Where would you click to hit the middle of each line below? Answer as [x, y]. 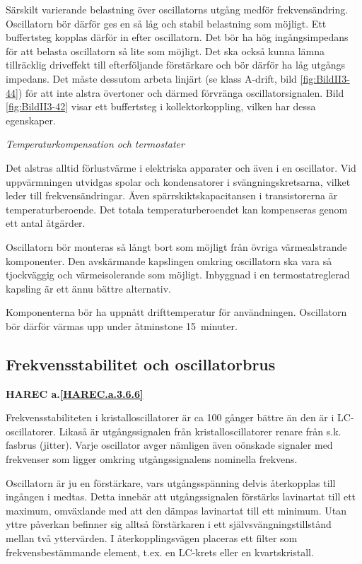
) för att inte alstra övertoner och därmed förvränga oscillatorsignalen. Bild [181, 92]
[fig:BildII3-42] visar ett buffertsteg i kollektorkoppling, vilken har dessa [161, 106]
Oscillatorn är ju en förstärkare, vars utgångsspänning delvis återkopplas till [171, 482]
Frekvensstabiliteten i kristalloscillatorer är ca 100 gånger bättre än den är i [170, 417]
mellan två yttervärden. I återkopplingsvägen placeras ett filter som [152, 538]
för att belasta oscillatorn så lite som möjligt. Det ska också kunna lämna [165, 51]
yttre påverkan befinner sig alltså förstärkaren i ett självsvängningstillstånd [169, 524]
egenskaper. [31, 120]
